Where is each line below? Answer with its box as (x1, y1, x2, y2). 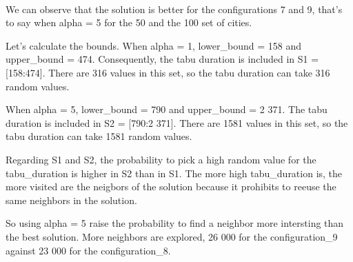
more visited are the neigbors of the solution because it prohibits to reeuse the (6, 179, 336, 194)
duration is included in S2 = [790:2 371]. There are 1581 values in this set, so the (6, 115, 348, 130)
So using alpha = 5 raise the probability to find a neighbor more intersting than (6, 216, 344, 230)
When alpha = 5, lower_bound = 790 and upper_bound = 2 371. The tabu (6, 102, 327, 117)
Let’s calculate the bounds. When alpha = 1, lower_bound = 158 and (6, 38, 301, 52)
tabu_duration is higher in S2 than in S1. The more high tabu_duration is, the (6, 165, 343, 180)
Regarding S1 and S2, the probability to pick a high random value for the (6, 152, 316, 166)
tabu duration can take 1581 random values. (6, 129, 192, 143)
